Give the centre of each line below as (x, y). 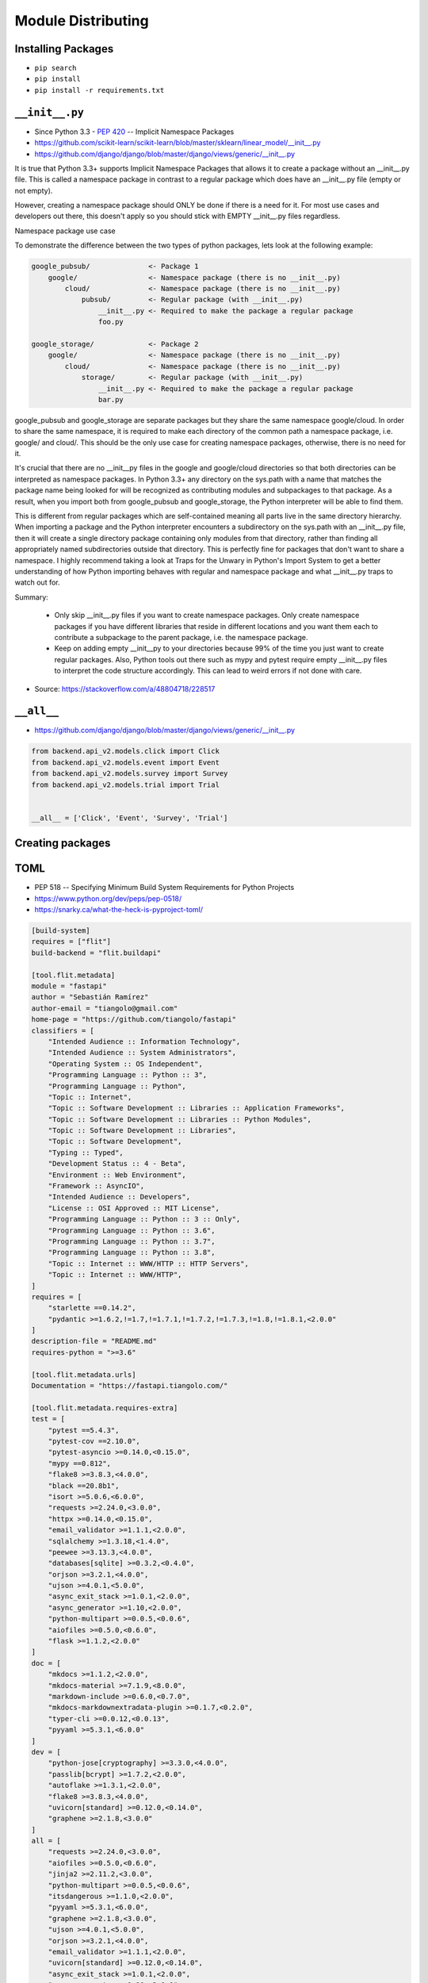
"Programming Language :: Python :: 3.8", (132, 1252)
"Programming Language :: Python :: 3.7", (132, 1241)
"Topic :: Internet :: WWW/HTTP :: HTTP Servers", (148, 1264)
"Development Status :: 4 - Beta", (117, 1164)
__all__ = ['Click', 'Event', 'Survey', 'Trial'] (130, 818)
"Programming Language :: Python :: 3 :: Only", (144, 1219)
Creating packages (63, 844)
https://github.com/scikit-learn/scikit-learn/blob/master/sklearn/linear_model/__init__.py (178, 143)
